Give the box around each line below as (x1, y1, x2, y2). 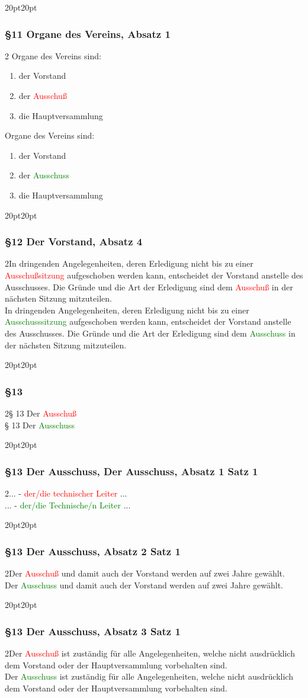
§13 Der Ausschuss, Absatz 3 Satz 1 (5, 623, 181, 638)
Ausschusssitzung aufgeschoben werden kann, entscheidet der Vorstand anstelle (5, 315, 291, 328)
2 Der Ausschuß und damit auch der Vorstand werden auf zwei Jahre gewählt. (5, 566, 285, 579)
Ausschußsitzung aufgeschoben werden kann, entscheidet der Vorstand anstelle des (5, 268, 303, 281)
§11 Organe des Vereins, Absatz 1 (5, 26, 171, 41)
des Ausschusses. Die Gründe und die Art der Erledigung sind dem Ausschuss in (5, 326, 296, 339)
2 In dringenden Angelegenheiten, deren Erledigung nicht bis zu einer (5, 257, 254, 270)
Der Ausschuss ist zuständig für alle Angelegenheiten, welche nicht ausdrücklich (5, 670, 293, 683)
